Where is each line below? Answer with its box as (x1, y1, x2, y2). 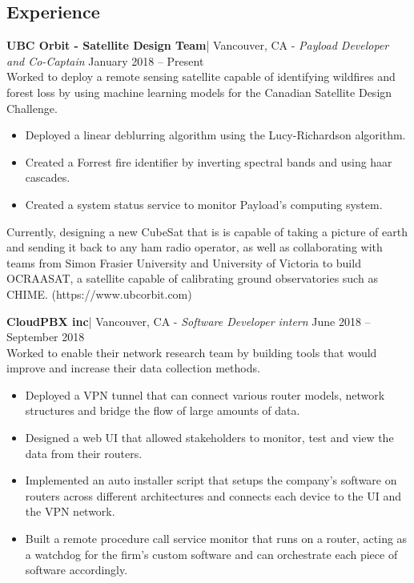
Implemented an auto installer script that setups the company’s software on (25, 472, 397, 489)
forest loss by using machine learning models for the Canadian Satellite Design (6, 83, 392, 100)
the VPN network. (25, 503, 115, 520)
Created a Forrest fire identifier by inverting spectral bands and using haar (25, 153, 392, 170)
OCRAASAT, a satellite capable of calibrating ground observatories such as (6, 270, 378, 287)
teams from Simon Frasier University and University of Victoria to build (6, 254, 361, 271)
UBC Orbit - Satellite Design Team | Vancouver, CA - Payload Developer (6, 37, 389, 54)
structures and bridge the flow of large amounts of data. (25, 402, 300, 419)
